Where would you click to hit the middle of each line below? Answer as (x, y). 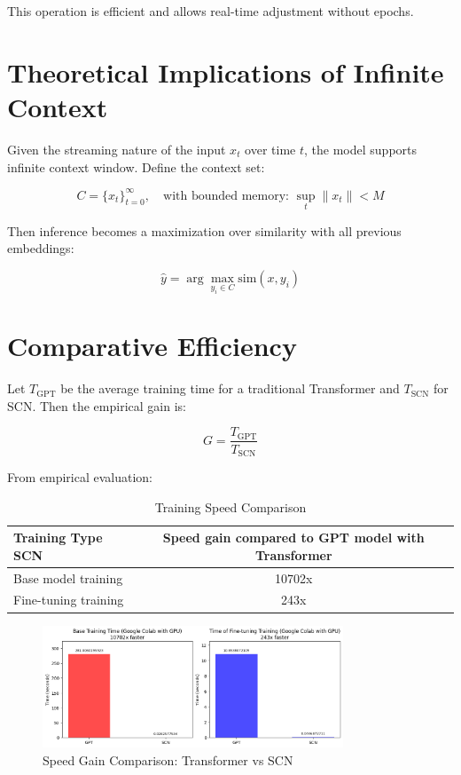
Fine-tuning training (69, 600)
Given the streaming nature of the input (117, 149)
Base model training (68, 577)
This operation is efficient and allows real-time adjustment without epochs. (211, 11)
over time (270, 149)
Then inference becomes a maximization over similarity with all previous (204, 230)
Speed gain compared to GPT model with (293, 538)
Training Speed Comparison (230, 506)
